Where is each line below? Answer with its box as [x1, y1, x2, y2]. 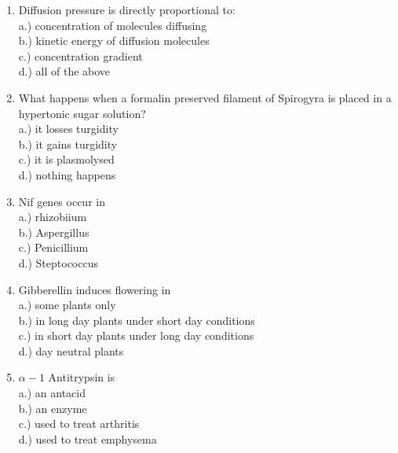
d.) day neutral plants [18, 342, 124, 359]
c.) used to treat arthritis [18, 415, 140, 432]
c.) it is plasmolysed [18, 151, 115, 168]
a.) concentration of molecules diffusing [18, 17, 207, 33]
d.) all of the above [18, 63, 111, 79]
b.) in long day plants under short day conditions [18, 311, 255, 328]
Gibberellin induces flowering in [18, 281, 171, 297]
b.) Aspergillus [18, 223, 89, 240]
